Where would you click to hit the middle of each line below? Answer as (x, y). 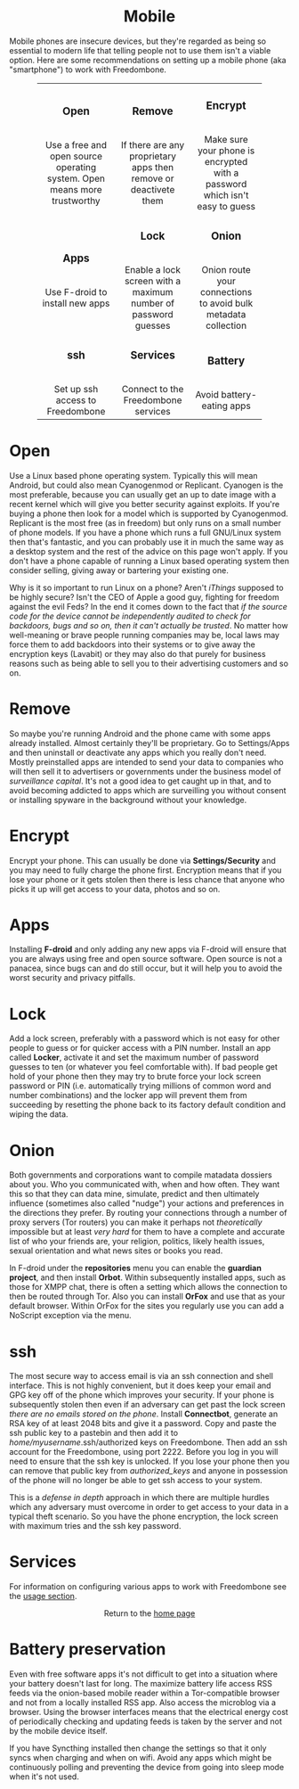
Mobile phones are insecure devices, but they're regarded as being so (138, 41)
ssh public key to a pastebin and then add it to (94, 1433)
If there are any (153, 144)
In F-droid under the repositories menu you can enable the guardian (136, 1268)
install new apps (76, 303)
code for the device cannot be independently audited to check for (130, 616)
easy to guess (226, 206)
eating (215, 406)
